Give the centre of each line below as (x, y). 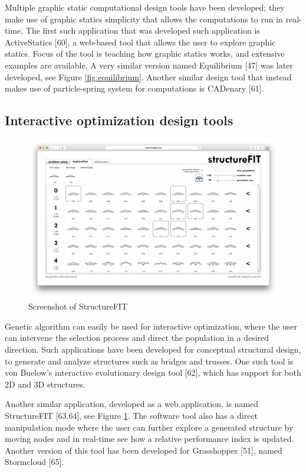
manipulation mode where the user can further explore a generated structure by (149, 427)
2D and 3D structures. (45, 384)
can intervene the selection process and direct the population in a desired (137, 338)
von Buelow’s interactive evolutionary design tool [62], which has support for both (153, 372)
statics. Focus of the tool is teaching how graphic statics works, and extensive (145, 53)
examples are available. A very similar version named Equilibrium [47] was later (149, 65)
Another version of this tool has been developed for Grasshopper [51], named (144, 450)
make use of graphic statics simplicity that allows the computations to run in (144, 19)
